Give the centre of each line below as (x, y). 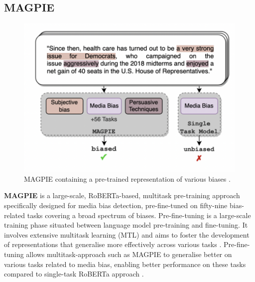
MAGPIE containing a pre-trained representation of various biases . (127, 178)
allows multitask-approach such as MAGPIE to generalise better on (129, 254)
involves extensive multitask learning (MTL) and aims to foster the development (127, 234)
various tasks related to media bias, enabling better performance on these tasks (125, 264)
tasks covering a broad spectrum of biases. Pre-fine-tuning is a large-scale (139, 215)
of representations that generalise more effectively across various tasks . (113, 244)
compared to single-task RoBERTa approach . (74, 274)
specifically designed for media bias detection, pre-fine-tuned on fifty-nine (116, 205)
